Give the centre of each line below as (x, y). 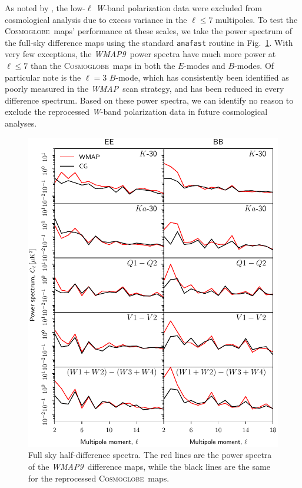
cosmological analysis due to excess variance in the (96, 19)
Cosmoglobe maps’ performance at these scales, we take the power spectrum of (149, 31)
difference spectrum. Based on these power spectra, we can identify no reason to (149, 100)
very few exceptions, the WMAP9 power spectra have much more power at (140, 54)
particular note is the (43, 77)
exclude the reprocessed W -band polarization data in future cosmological (136, 112)
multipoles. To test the (257, 19)
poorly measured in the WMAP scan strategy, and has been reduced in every (145, 89)
